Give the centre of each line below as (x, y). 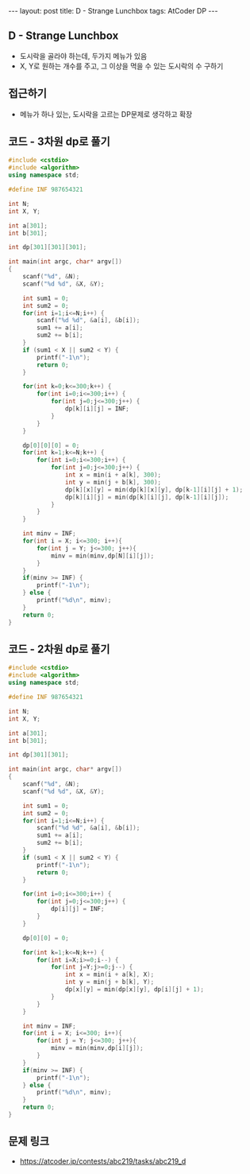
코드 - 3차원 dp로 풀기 (59, 142)
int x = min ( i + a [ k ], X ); (110, 975)
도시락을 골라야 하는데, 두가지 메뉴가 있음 (83, 56)
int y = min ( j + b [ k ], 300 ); (113, 482)
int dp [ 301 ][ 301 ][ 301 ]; (48, 247)
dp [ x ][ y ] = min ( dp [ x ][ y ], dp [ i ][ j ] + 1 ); (135, 989)
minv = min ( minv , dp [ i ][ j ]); (97, 1048)
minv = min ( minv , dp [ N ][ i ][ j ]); (102, 556)
